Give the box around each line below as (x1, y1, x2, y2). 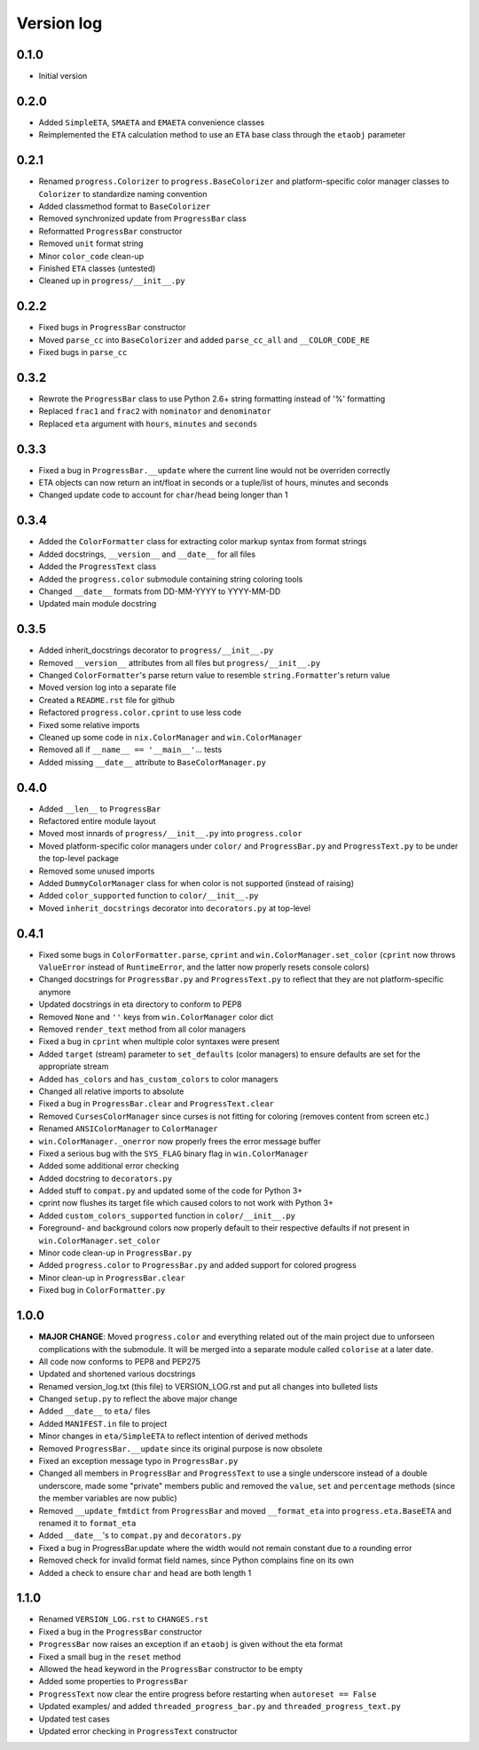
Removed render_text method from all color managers (38, 1024, 246, 1034)
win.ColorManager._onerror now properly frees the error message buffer (38, 1136, 321, 1146)
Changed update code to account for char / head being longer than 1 (38, 489, 288, 501)
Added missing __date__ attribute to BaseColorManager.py (38, 756, 266, 767)
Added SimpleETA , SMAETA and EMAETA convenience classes (38, 116, 265, 128)
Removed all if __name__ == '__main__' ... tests (38, 744, 223, 755)
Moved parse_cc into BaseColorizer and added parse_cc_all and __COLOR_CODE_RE (38, 334, 370, 345)
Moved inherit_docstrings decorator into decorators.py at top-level (38, 902, 310, 914)
